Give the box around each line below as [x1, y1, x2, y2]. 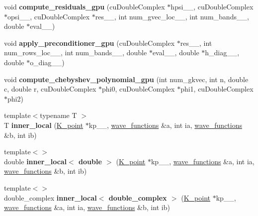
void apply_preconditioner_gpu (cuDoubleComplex [4, 37, 175, 48]
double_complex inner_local [4, 192, 97, 203]
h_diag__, [205, 47, 240, 58]
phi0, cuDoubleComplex [102, 84, 175, 94]
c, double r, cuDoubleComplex [4, 84, 96, 94]
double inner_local [4, 156, 67, 166]
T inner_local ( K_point [4, 119, 84, 130]
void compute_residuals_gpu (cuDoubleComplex [4, 1, 165, 11]
